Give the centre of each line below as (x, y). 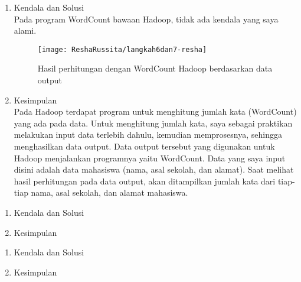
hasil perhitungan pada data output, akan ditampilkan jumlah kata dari (145, 181)
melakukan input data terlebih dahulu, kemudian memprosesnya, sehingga (148, 134)
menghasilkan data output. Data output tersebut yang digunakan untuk (144, 146)
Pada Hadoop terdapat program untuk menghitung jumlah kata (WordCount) (155, 111)
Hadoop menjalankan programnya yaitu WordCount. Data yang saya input (150, 158)
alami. (25, 30)
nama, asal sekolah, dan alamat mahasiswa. (109, 192)
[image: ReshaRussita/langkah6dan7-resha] (122, 49)
